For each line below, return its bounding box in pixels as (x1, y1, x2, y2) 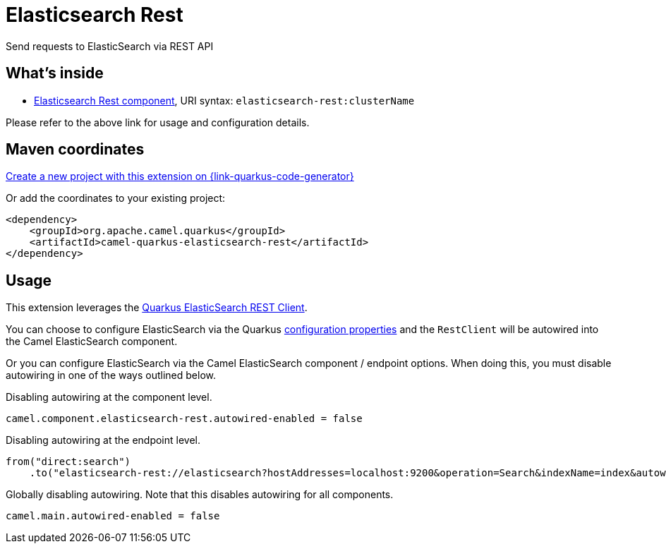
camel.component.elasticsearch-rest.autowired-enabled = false (6, 413, 363, 425)
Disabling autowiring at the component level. (6, 391, 212, 404)
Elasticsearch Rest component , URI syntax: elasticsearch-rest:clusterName (34, 94, 415, 107)
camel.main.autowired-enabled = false (6, 510, 220, 522)
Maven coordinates (6, 140, 145, 159)
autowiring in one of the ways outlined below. (6, 369, 217, 382)
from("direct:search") (6, 456, 131, 468)
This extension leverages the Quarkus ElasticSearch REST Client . (6, 301, 308, 314)
